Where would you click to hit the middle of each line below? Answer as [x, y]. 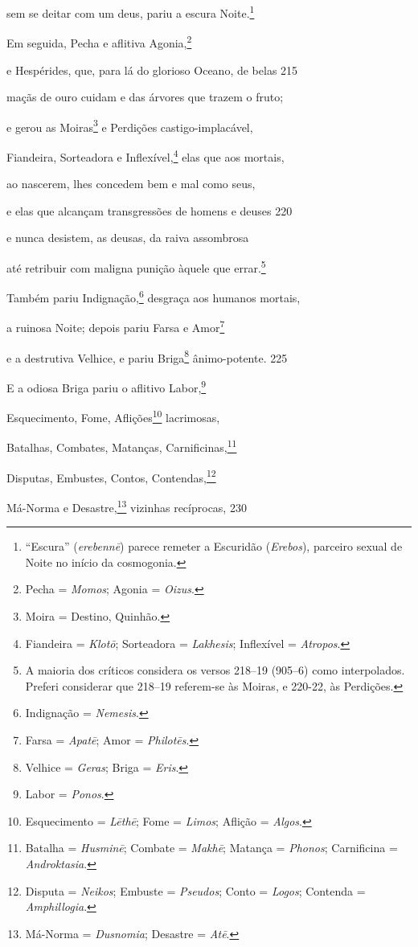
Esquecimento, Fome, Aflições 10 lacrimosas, [113, 416]
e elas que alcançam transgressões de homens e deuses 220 [150, 210]
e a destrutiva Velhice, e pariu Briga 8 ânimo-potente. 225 [147, 356]
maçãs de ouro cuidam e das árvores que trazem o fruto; [145, 97]
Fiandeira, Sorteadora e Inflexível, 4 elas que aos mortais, [145, 155]
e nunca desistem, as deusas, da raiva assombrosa [128, 238]
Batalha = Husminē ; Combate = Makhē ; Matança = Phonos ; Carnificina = [211, 848]
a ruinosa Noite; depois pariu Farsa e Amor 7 [116, 326]
